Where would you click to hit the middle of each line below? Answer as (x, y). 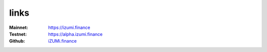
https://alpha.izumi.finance (75, 34)
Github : (17, 41)
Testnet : (18, 34)
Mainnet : (19, 27)
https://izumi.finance (69, 27)
